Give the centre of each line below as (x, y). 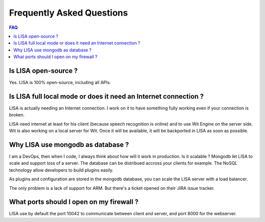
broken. (17, 115)
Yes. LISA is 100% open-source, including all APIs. (60, 83)
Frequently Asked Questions (68, 13)
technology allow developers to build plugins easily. (61, 170)
